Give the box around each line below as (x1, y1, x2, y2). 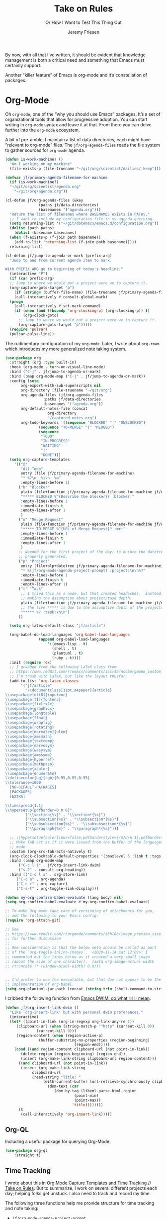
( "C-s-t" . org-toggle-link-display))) (16, 886, 99, 891)
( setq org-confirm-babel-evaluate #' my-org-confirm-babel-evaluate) (5, 900, 150, 905)
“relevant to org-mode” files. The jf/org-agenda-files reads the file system (5, 142, 160, 148)
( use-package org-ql (5, 1148, 48, 1153)
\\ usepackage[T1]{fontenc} (5, 697, 61, 702)
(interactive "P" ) (9, 272, 48, 277)
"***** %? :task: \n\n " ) (20, 610, 70, 615)
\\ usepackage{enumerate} (5, 771, 57, 776)
